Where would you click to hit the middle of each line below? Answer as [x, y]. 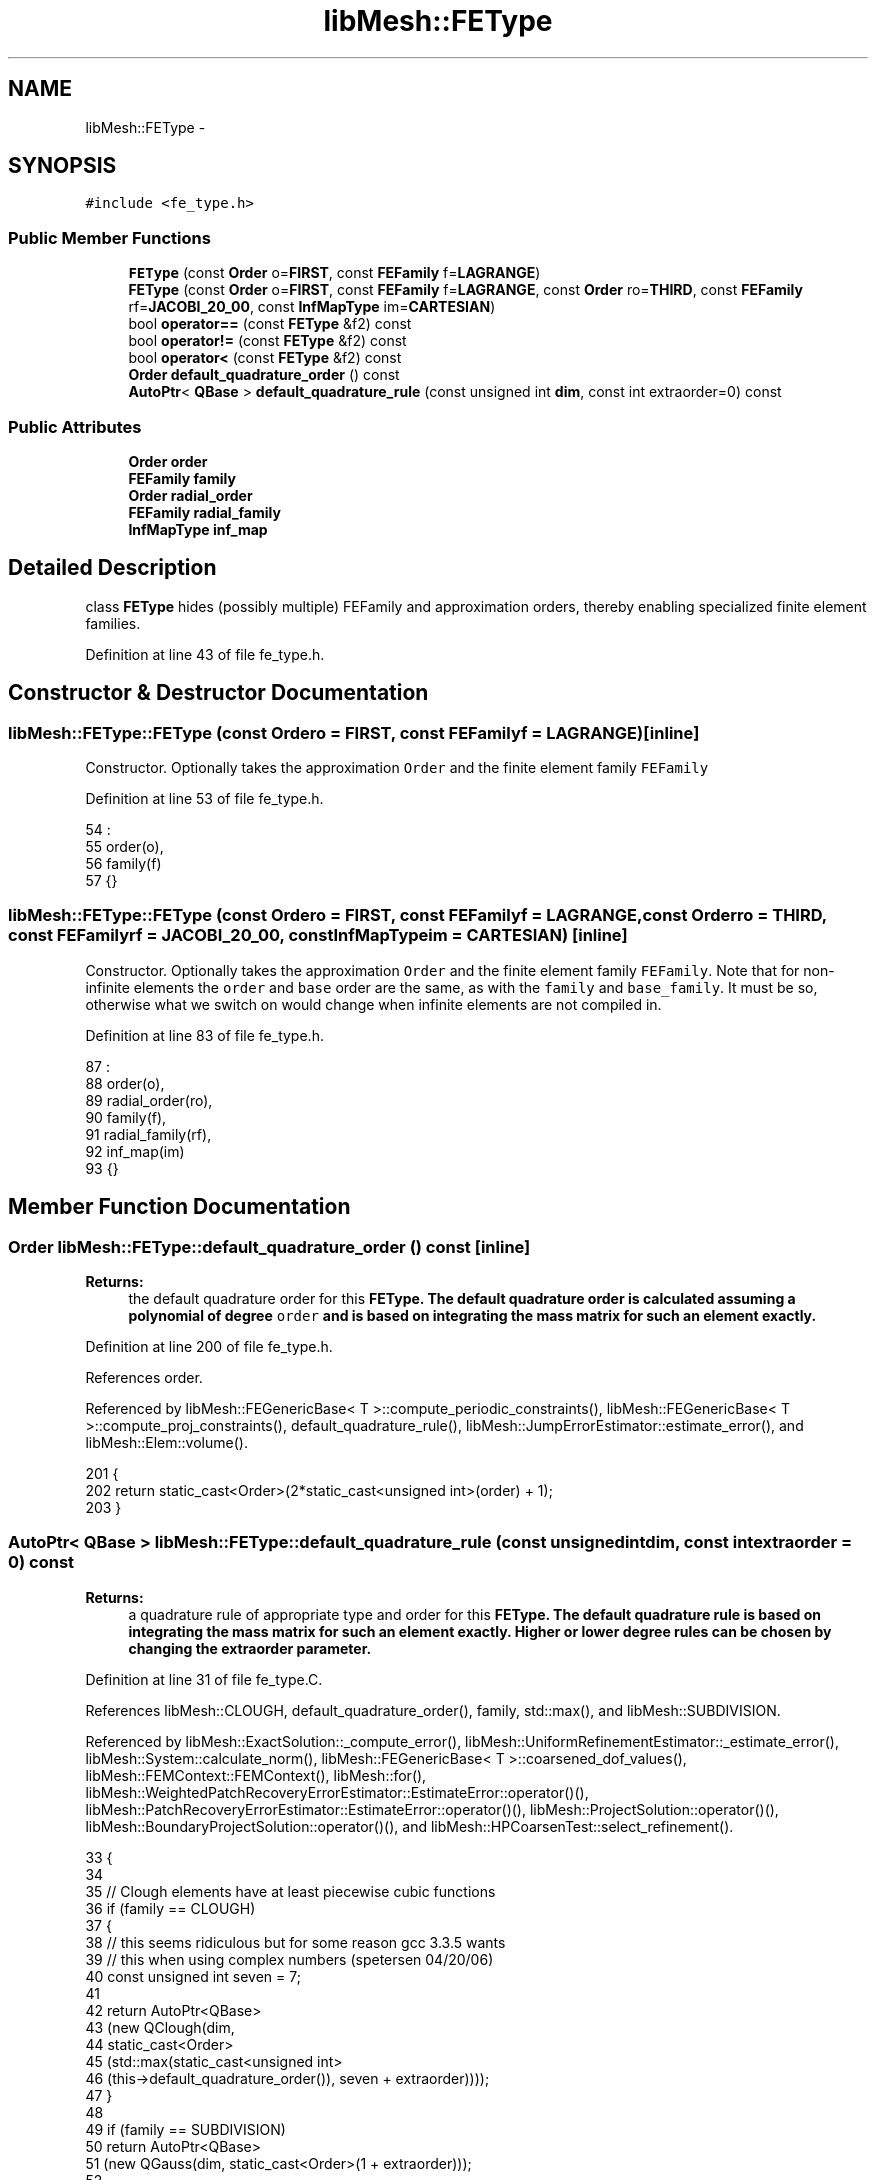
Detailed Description [112, 568]
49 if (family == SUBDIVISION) [185, 2129]
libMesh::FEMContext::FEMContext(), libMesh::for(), [256, 1775]
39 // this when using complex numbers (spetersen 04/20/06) [289, 1959]
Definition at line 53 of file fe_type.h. [204, 798]
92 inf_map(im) [135, 1151]
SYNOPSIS [62, 166]
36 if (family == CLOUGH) [170, 1908]
